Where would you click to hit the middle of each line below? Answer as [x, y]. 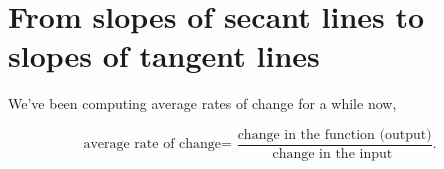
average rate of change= [157, 144]
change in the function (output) [334, 134]
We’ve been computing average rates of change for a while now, [202, 103]
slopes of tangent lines [164, 55]
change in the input [332, 153]
